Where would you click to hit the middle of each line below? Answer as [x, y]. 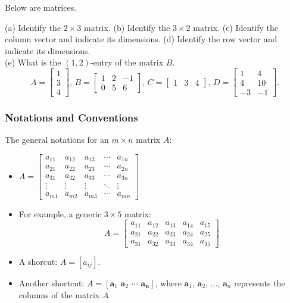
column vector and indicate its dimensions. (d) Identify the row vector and [141, 39]
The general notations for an [57, 140]
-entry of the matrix [127, 62]
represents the [260, 282]
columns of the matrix [59, 294]
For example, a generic [60, 213]
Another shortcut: [52, 282]
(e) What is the [33, 62]
